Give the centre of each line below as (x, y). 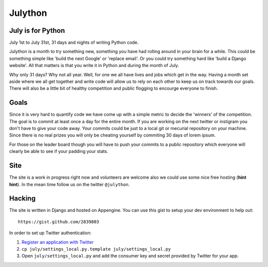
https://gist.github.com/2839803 (59, 222)
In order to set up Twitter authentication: (50, 233)
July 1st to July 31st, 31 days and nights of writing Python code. (74, 43)
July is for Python (37, 31)
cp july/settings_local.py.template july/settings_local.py (96, 249)
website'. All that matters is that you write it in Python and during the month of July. (94, 66)
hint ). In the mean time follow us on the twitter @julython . (69, 184)
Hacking (22, 199)
